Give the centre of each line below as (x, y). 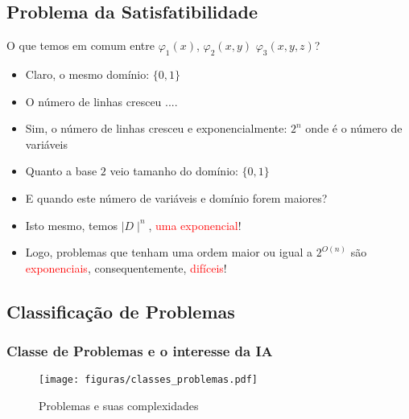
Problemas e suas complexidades (119, 405)
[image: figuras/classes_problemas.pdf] (149, 380)
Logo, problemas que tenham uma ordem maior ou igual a (169, 252)
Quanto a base (61, 171)
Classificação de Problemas (121, 311)
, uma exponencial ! (195, 225)
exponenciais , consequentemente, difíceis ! (126, 267)
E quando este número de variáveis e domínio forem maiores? (176, 197)
